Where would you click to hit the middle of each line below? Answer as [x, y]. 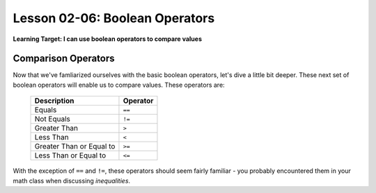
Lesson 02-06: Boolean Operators [114, 18]
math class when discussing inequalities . [72, 181]
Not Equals [53, 119]
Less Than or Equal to [70, 156]
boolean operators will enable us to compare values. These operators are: [119, 85]
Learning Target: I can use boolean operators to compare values [107, 39]
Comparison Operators [64, 59]
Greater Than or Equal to [75, 146]
